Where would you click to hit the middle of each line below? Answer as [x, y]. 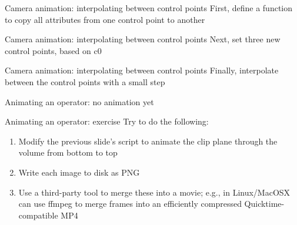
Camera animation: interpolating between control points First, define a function [148, 8]
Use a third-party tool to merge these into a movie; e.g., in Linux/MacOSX [154, 192]
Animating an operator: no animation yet [79, 101]
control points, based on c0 [53, 50]
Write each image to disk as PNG [79, 172]
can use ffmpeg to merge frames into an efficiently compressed [130, 204]
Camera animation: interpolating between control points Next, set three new [143, 39]
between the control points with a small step [85, 81]
